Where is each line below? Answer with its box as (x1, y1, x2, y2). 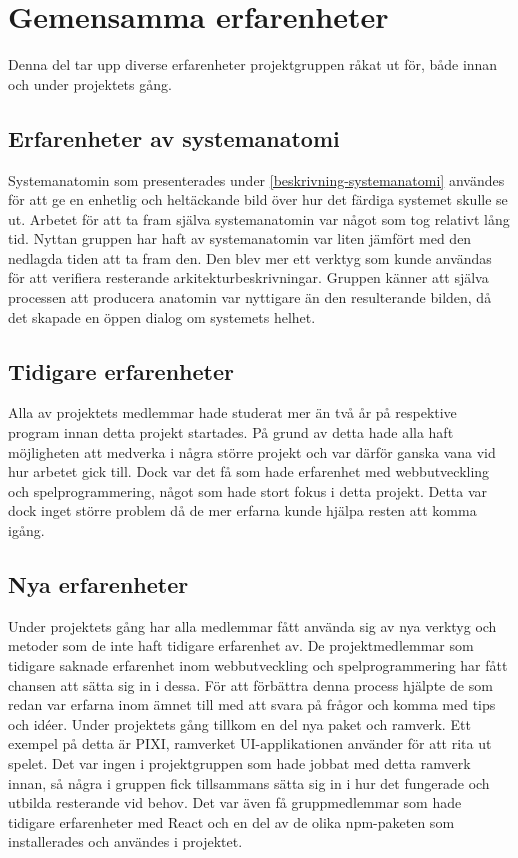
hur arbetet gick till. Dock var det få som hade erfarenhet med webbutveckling (8, 461, 490, 482)
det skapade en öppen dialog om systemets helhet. (8, 306, 316, 327)
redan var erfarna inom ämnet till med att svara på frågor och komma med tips (8, 694, 496, 715)
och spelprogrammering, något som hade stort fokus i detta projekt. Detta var (8, 480, 488, 501)
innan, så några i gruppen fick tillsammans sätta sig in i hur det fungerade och (8, 772, 490, 793)
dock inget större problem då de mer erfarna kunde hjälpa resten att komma (8, 500, 477, 521)
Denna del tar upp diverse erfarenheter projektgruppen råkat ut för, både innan (8, 54, 498, 75)
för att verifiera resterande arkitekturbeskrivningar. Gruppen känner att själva (8, 267, 489, 288)
